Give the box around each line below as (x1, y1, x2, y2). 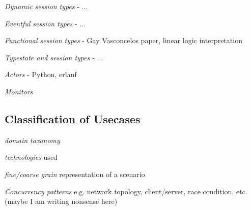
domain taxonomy (5, 134, 60, 145)
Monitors (5, 86, 33, 96)
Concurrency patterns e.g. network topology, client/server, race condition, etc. (5, 186, 247, 196)
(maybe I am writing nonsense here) (5, 196, 118, 206)
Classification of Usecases (5, 111, 141, 126)
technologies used (5, 152, 58, 162)
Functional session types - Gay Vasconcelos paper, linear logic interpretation (5, 35, 242, 46)
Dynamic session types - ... (5, 1, 88, 11)
